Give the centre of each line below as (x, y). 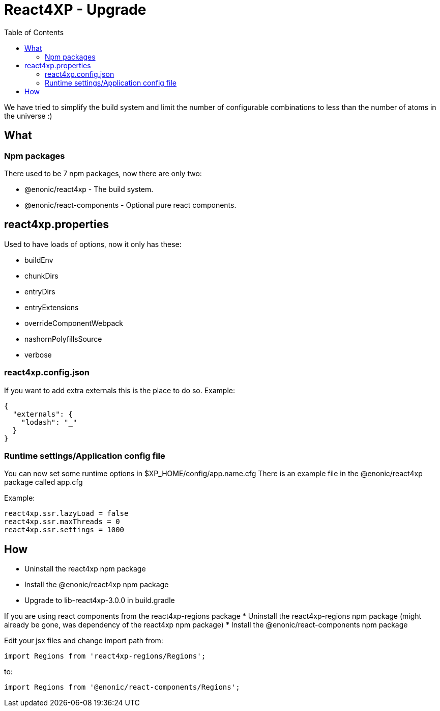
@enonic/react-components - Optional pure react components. (130, 205)
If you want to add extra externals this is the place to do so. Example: (120, 390)
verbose (38, 354)
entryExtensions (52, 307)
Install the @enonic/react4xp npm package (97, 585)
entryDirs (40, 291)
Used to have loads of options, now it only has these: (93, 244)
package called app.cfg (43, 482)
